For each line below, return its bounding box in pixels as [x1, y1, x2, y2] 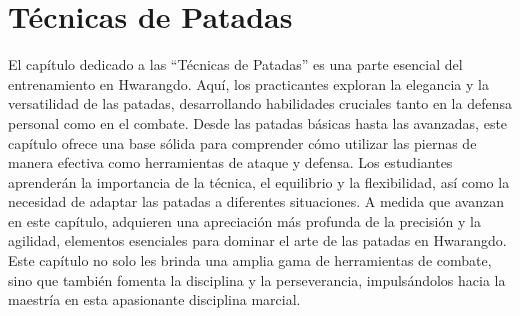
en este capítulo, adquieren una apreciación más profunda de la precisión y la [8, 210, 481, 231]
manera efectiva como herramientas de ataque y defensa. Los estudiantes [8, 152, 453, 173]
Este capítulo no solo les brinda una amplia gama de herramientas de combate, [8, 250, 492, 271]
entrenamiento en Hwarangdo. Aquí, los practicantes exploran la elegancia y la [8, 73, 489, 94]
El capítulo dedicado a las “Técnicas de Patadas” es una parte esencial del [8, 54, 463, 75]
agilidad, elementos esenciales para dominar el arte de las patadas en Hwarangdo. [8, 230, 507, 251]
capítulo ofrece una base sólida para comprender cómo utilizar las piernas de [8, 132, 477, 153]
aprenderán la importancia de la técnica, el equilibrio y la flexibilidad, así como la [8, 171, 510, 192]
